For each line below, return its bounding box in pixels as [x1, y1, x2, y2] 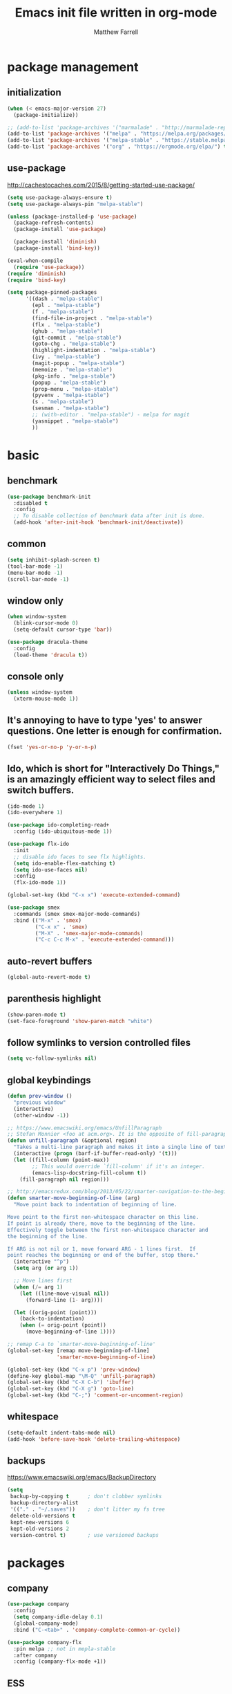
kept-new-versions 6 [10, 1518, 70, 1526]
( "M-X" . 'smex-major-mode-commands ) [35, 930, 144, 937]
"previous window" [13, 1098, 67, 1106]
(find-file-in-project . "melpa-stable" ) [32, 315, 153, 322]
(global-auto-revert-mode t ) [7, 974, 91, 981]
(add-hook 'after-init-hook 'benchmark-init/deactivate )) [13, 519, 184, 526]
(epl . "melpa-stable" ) [32, 302, 100, 309]
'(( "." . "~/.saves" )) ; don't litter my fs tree [10, 1506, 166, 1513]
